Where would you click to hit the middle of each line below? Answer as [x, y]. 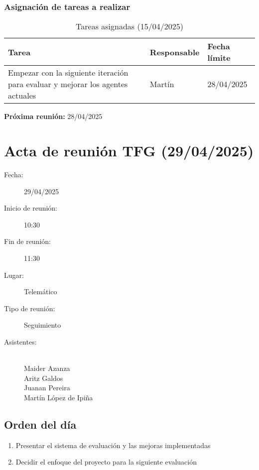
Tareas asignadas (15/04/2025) [129, 26]
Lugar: [14, 275]
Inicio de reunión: [31, 208]
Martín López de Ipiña [59, 397]
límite [219, 58]
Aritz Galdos [44, 378]
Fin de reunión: [27, 241]
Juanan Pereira [47, 388]
